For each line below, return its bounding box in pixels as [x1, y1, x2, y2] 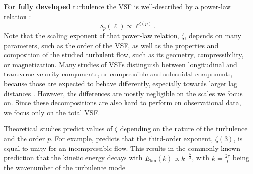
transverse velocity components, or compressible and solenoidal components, [4, 69, 233, 79]
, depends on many [184, 30, 241, 41]
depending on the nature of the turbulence [120, 124, 248, 134]
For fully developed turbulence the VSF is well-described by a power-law [4, 1, 231, 11]
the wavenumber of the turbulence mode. [4, 162, 127, 173]
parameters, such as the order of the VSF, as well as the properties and [4, 40, 219, 50]
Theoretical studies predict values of [4, 124, 113, 134]
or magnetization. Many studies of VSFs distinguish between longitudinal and [4, 59, 237, 69]
